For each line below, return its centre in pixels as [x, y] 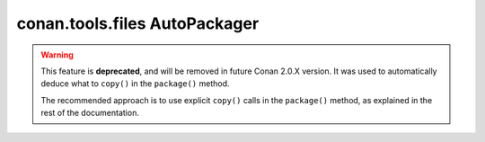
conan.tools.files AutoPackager [138, 23]
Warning [57, 55]
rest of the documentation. [90, 113]
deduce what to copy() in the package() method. [135, 84]
